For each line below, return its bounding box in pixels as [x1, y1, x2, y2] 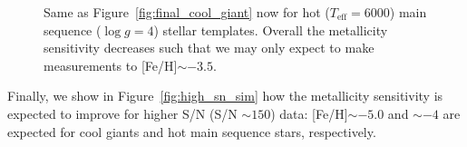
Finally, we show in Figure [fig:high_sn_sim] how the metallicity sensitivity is [7, 86, 443, 105]
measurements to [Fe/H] [44, 55, 178, 74]
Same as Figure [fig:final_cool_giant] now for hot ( [44, 3, 330, 21]
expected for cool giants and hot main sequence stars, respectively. [7, 122, 376, 141]
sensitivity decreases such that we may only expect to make [44, 38, 375, 57]
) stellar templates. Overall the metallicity [153, 20, 388, 39]
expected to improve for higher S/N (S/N [7, 103, 238, 122]
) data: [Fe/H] [270, 103, 348, 122]
